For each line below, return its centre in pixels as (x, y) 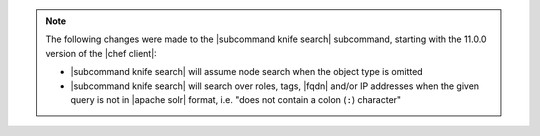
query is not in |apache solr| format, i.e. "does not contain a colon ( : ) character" (236, 99)
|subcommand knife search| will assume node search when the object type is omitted (247, 72)
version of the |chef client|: (101, 53)
